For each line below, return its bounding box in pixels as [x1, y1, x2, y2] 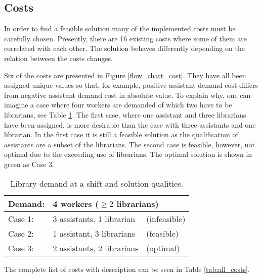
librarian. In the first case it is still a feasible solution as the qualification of [4, 129, 238, 140]
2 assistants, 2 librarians [53, 242, 139, 254]
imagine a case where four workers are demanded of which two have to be [4, 99, 232, 110]
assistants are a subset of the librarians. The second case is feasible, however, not [4, 139, 255, 149]
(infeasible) [146, 212, 186, 225]
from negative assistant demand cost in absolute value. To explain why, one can [4, 89, 251, 100]
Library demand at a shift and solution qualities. [10, 177, 183, 189]
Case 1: [8, 212, 34, 225]
